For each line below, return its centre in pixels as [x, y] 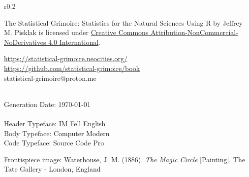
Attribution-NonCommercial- [194, 32]
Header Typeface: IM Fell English [55, 123]
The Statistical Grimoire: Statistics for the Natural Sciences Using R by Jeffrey [124, 22]
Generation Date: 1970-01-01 [47, 104]
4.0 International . [74, 42]
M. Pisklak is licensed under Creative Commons [76, 32]
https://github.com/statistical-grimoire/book [72, 68]
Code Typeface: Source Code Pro [54, 143]
